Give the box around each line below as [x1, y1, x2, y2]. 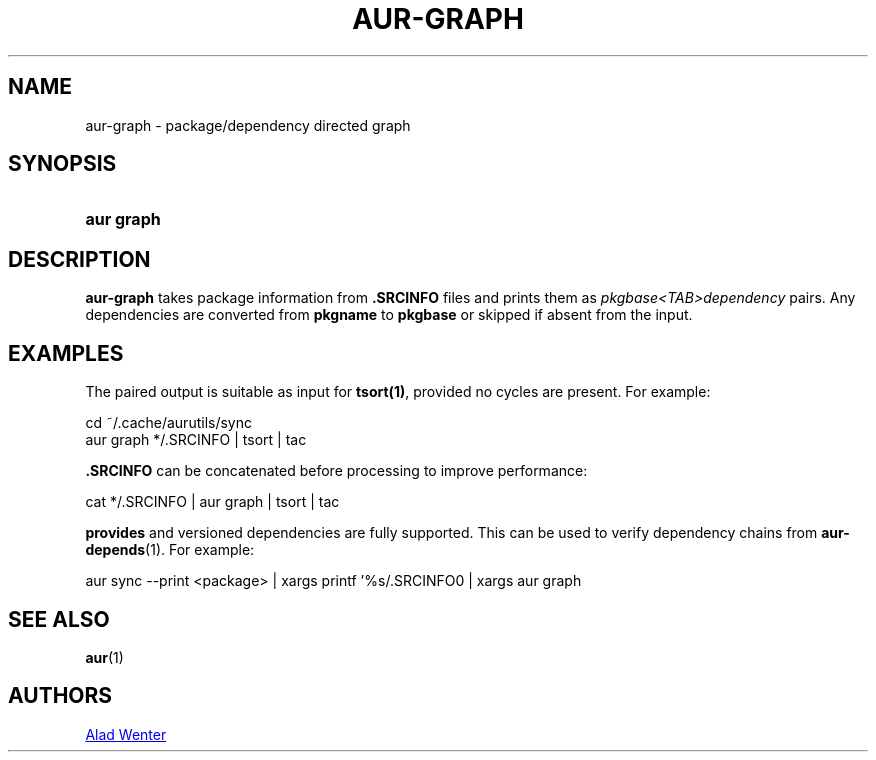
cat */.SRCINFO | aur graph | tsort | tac [85, 493, 340, 511]
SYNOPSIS [8, 151, 117, 177]
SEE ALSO [8, 606, 110, 632]
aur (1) [85, 648, 124, 666]
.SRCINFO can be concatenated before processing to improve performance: [85, 462, 588, 480]
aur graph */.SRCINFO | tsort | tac [85, 431, 307, 449]
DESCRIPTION [8, 246, 151, 272]
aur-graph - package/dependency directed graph [85, 116, 411, 134]
